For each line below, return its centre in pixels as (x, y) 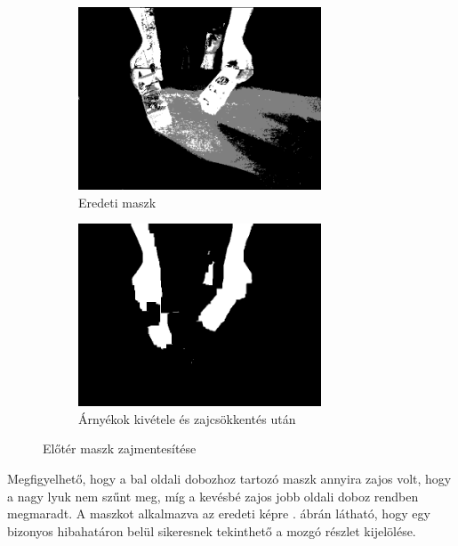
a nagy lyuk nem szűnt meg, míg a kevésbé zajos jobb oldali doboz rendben (213, 496)
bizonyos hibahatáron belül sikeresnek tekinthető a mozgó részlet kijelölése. (212, 530)
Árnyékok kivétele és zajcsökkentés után (187, 418)
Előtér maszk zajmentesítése (120, 448)
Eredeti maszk (117, 202)
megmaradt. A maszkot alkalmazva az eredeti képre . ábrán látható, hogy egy (219, 513)
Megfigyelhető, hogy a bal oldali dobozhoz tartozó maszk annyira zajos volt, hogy (229, 478)
